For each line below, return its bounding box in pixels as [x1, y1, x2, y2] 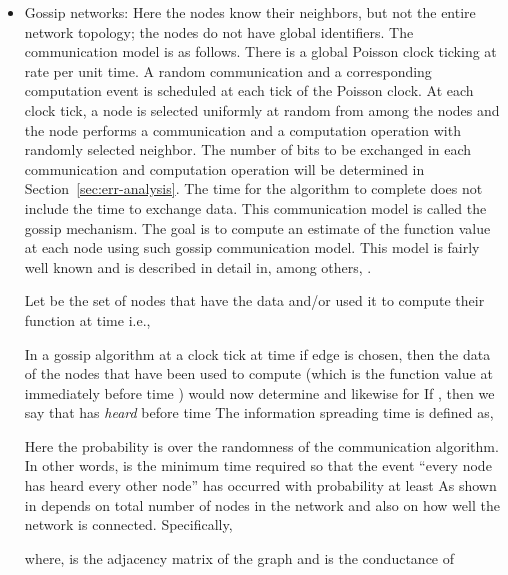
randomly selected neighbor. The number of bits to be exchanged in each [24, 139, 472, 160]
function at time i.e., [24, 309, 151, 330]
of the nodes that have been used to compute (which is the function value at [24, 363, 493, 384]
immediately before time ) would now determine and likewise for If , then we [24, 382, 495, 403]
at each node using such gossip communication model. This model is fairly [24, 237, 480, 258]
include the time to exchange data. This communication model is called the [24, 197, 487, 218]
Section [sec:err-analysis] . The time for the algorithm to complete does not [24, 178, 483, 199]
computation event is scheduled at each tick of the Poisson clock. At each [24, 80, 474, 101]
